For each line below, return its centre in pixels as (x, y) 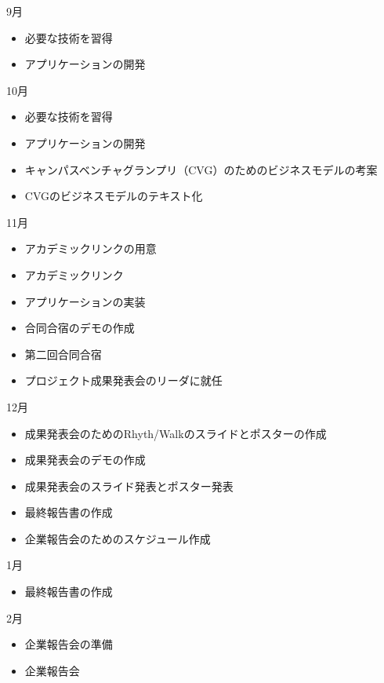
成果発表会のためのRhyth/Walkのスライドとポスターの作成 (176, 433)
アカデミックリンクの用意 (91, 248)
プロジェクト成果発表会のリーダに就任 (123, 380)
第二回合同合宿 (63, 354)
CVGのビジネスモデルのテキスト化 (114, 196)
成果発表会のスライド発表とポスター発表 (129, 486)
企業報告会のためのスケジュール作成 (118, 538)
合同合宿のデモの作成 (80, 328)
